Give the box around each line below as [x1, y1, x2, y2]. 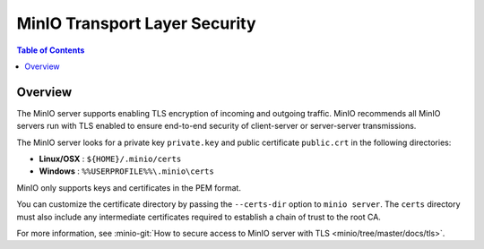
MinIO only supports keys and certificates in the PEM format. [16, 182, 242, 193]
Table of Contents [16, 45, 85, 56]
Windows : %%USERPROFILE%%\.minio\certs [39, 166, 214, 176]
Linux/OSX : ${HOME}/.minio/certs [39, 153, 182, 165]
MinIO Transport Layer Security [16, 13, 256, 33]
